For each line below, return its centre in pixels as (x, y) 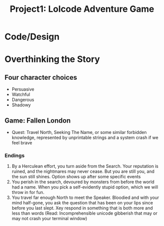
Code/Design (32, 37)
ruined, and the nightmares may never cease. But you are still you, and (83, 171)
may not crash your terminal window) (49, 219)
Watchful (21, 95)
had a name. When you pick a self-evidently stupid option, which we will (85, 187)
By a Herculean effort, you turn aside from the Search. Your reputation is (85, 166)
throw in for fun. (28, 193)
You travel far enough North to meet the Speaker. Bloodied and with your (85, 197)
